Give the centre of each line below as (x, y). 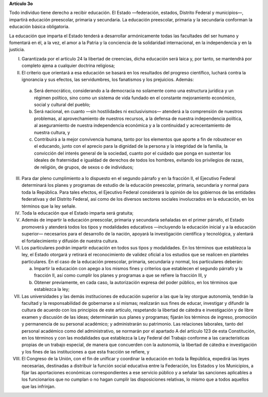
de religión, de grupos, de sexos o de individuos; (84, 167)
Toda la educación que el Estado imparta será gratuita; (78, 213)
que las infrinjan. (38, 386)
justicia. (17, 50)
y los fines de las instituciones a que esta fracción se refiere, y (86, 351)
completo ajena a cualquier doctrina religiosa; (68, 66)
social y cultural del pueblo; (62, 105)
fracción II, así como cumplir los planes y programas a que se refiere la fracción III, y (120, 276)
